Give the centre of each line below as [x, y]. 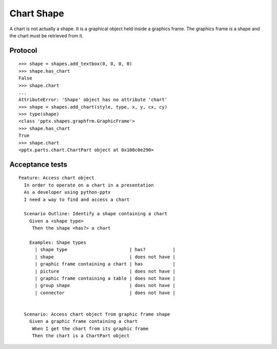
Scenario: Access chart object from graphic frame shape [97, 314]
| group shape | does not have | [105, 285]
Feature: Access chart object [57, 178]
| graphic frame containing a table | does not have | [105, 278]
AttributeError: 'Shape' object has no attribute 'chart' [93, 100]
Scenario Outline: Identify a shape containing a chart [96, 214]
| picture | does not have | [105, 271]
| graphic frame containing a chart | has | [105, 264]
